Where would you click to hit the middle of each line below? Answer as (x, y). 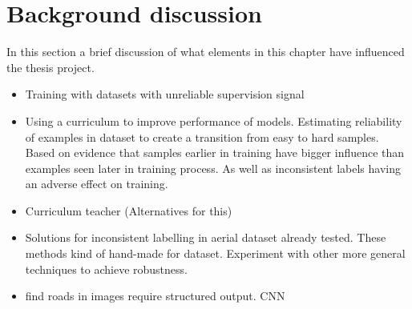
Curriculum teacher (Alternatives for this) (129, 210)
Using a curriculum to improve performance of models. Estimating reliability (214, 120)
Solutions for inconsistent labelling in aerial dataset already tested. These (206, 237)
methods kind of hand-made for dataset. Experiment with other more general (215, 253)
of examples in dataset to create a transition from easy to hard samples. (202, 136)
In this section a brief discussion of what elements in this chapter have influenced (206, 52)
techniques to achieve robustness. (106, 269)
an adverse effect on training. (97, 184)
